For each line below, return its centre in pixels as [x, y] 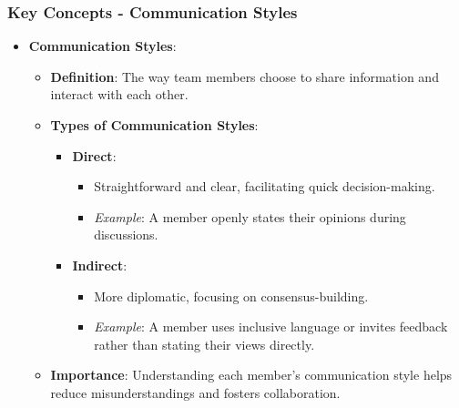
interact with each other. [119, 94]
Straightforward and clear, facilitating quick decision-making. [265, 186]
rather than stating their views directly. [204, 344]
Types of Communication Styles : [154, 125]
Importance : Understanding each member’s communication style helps [251, 375]
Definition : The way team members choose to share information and [245, 76]
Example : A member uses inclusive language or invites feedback [271, 326]
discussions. [126, 235]
